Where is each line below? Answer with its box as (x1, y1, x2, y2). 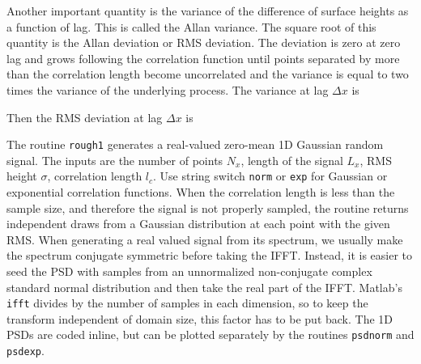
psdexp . (6, 342, 45, 359)
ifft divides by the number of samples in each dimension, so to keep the (6, 294, 368, 311)
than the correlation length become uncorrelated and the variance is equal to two (6, 66, 409, 83)
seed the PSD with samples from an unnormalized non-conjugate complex (6, 263, 372, 280)
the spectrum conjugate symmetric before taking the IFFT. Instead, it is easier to (6, 247, 413, 264)
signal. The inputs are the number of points (6, 151, 223, 168)
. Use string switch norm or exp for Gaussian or (153, 167, 388, 184)
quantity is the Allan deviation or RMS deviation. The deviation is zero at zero (6, 34, 401, 51)
